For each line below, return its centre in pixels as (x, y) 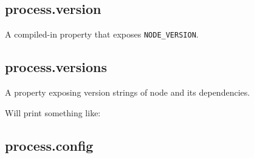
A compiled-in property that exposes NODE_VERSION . (102, 34)
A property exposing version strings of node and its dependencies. (128, 92)
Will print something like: (53, 112)
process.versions (56, 67)
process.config (49, 145)
